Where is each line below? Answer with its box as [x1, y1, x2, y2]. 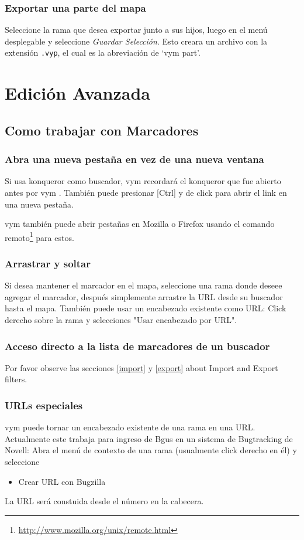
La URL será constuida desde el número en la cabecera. [5, 495, 204, 507]
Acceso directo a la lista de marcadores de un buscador [5, 338, 270, 353]
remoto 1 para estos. [5, 229, 74, 243]
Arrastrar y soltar [5, 256, 91, 270]
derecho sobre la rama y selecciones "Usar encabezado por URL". [5, 314, 237, 326]
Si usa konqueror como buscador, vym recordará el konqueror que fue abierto [5, 175, 281, 187]
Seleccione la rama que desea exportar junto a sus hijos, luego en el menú [5, 23, 268, 36]
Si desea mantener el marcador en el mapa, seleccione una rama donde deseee [5, 279, 282, 291]
